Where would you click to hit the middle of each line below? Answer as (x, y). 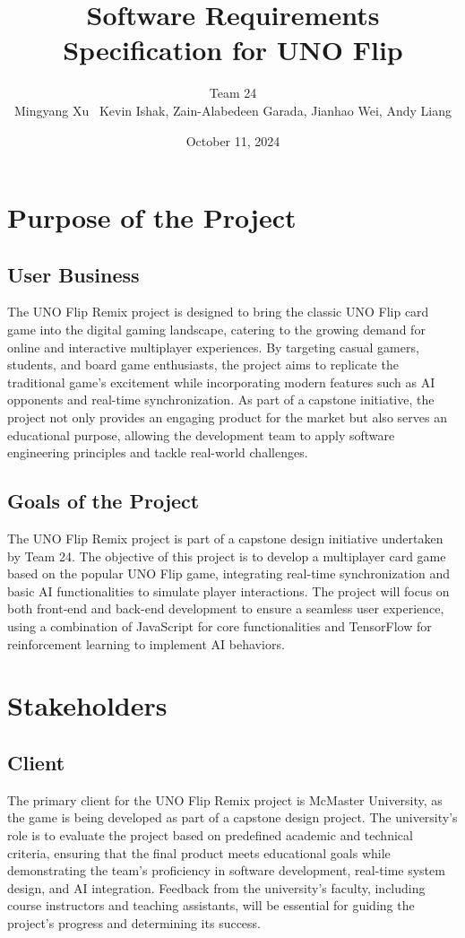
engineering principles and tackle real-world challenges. (158, 452)
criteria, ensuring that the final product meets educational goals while (199, 852)
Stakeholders (87, 705)
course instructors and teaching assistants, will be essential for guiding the (211, 905)
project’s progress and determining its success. (134, 922)
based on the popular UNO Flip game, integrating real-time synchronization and (229, 573)
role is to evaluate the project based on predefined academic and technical (210, 834)
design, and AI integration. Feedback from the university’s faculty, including (216, 887)
